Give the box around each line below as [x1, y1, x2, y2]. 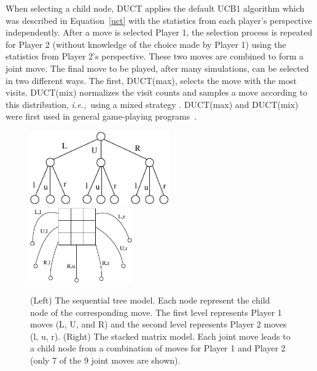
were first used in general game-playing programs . [6, 110, 197, 123]
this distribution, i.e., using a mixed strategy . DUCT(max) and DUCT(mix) [6, 98, 299, 110]
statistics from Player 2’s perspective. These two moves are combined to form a [6, 50, 304, 63]
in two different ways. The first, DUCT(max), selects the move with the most [6, 74, 297, 86]
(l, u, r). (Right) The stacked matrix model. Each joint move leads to [30, 329, 291, 342]
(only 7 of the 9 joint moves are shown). [30, 353, 181, 366]
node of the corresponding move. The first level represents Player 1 [30, 305, 282, 318]
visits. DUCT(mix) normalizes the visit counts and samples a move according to [6, 86, 308, 99]
